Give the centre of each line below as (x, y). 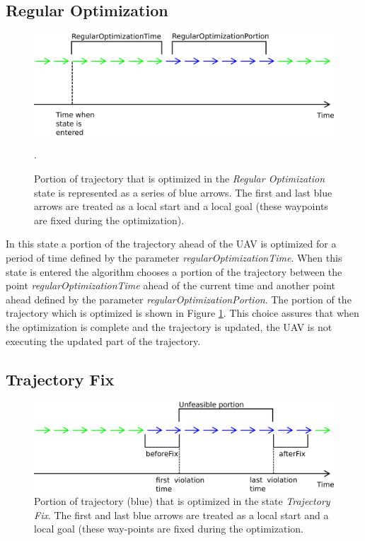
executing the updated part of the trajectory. (103, 341)
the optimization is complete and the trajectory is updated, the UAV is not (169, 327)
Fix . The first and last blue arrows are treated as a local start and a (181, 514)
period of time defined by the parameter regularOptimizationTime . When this (174, 258)
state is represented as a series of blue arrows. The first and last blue (183, 192)
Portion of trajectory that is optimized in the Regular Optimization (180, 179)
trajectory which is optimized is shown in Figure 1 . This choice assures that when (182, 313)
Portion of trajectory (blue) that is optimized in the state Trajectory (182, 501)
